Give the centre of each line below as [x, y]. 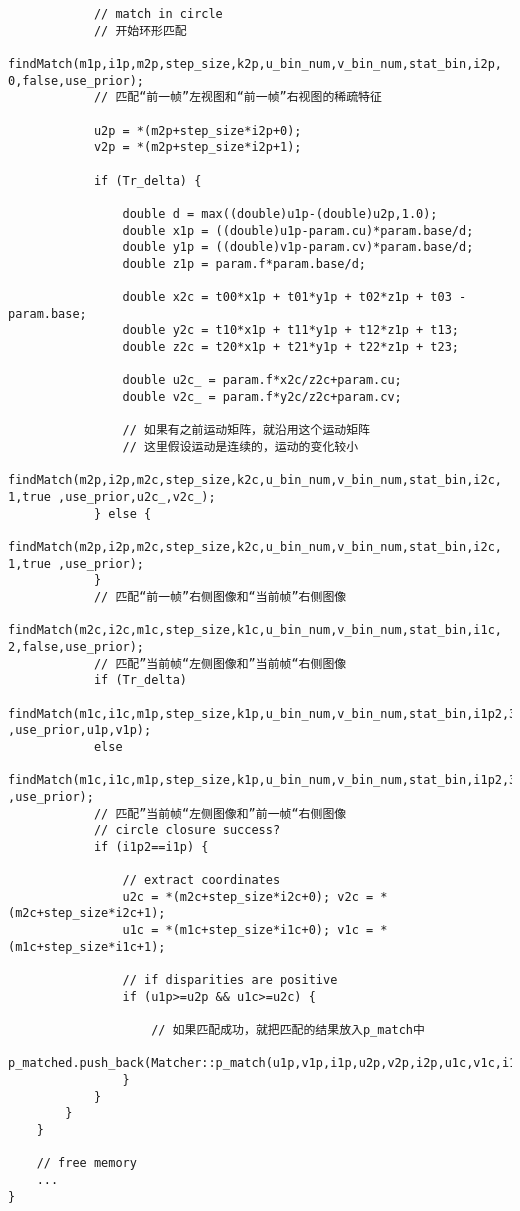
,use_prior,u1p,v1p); [80, 730]
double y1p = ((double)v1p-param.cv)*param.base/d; [298, 247]
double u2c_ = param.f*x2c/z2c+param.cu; [262, 380]
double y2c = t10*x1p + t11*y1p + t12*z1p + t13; [291, 330]
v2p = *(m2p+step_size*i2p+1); [197, 147]
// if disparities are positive [230, 980]
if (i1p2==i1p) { [151, 846]
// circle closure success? [187, 830]
